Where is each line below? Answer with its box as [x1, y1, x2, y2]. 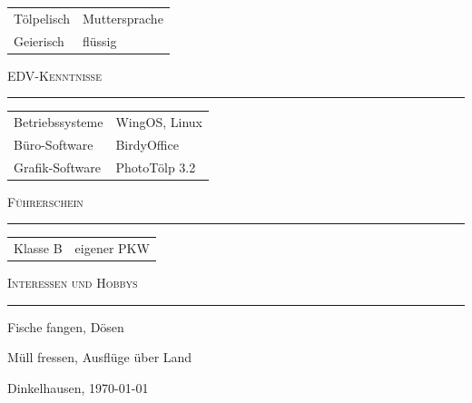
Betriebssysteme [14, 113, 103, 132]
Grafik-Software [14, 157, 101, 176]
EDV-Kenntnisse [7, 65, 102, 84]
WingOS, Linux [115, 113, 202, 132]
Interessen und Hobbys [7, 273, 138, 292]
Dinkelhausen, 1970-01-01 [7, 378, 149, 398]
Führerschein [7, 192, 84, 211]
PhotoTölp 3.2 [115, 157, 196, 176]
